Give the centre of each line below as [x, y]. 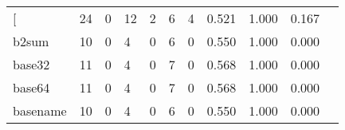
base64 [31, 87]
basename [40, 110]
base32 [31, 64]
